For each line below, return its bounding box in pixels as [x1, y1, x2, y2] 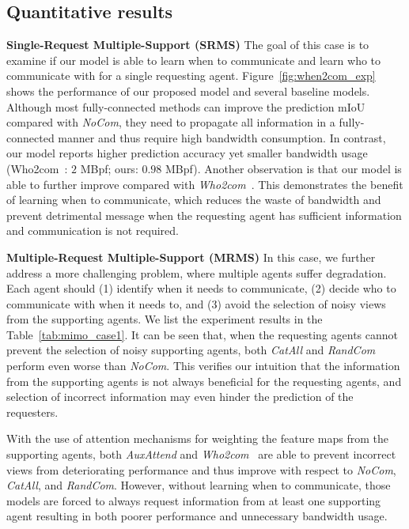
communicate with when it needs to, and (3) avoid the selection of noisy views [6, 295, 386, 312]
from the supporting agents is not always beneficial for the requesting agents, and [6, 372, 402, 389]
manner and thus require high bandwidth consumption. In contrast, [58, 129, 386, 145]
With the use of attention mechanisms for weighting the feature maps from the [6, 430, 389, 447]
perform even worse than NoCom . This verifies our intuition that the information [6, 357, 400, 374]
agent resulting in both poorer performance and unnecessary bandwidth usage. [6, 508, 388, 524]
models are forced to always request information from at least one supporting [6, 492, 381, 508]
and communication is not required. [6, 222, 179, 239]
